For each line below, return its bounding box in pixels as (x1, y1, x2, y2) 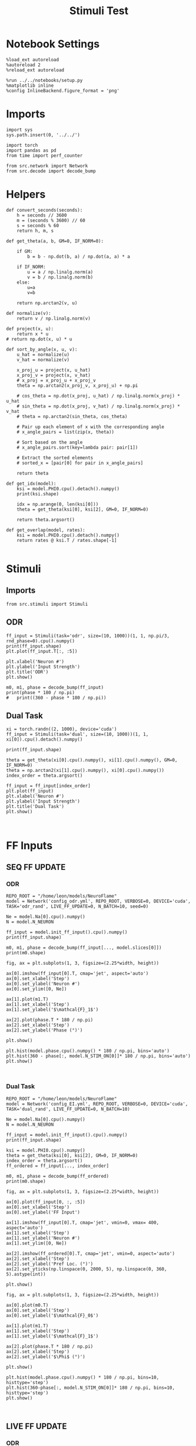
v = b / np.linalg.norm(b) (27, 274, 94, 280)
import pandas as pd (6, 147, 57, 153)
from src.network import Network (6, 163, 88, 169)
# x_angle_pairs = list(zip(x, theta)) (16, 429, 115, 435)
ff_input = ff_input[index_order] (6, 783, 91, 789)
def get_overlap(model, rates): (6, 527, 85, 533)
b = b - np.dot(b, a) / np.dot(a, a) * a (27, 254, 131, 259)
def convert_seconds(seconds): (6, 207, 83, 213)
